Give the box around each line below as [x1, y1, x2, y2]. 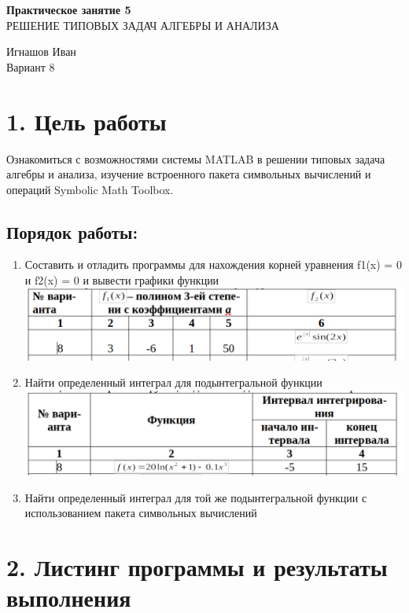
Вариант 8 [6, 58, 55, 75]
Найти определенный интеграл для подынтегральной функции [24, 374, 322, 391]
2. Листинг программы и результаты [6, 551, 388, 583]
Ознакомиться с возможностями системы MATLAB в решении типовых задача [6, 150, 385, 167]
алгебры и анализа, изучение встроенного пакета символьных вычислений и [6, 166, 371, 182]
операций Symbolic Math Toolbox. [6, 181, 174, 197]
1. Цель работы [6, 105, 167, 137]
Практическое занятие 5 [6, 2, 131, 17]
